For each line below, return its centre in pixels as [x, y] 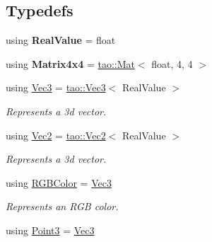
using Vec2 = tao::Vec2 [56, 135]
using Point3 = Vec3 [50, 230]
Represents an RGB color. [62, 206]
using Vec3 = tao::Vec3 [56, 87]
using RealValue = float [61, 40]
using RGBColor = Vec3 [59, 182]
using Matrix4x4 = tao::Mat [70, 63]
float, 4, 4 [172, 63]
